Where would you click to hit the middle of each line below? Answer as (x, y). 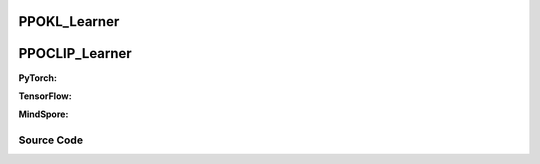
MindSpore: (43, 114)
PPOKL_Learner (69, 21)
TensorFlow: (45, 96)
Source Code (51, 140)
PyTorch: (37, 77)
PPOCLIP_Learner (75, 53)
